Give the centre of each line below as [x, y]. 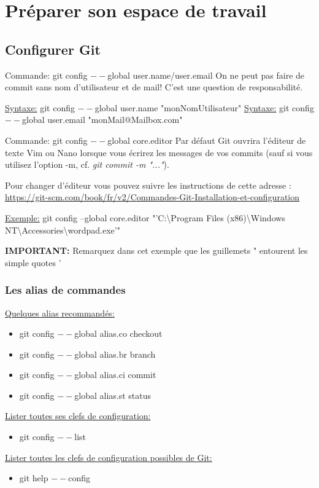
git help [34, 478]
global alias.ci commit [115, 375]
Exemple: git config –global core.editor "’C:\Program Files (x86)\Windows [145, 217]
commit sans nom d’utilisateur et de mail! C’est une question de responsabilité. [154, 87]
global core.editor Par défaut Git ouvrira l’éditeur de [207, 140]
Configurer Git [53, 49]
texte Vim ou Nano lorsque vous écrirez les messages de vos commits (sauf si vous [159, 152]
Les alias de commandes [65, 290]
